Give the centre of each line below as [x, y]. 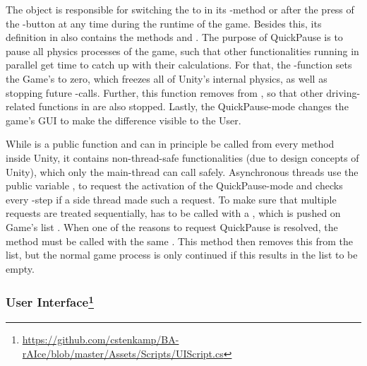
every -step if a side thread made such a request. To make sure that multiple [171, 199]
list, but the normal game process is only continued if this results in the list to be [182, 255]
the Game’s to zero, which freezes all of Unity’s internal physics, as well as [167, 78]
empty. [20, 268]
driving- [343, 92]
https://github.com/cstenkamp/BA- [101, 339]
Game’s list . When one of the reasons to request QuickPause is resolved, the [172, 226]
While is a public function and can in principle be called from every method [170, 144]
